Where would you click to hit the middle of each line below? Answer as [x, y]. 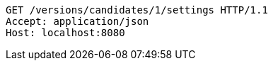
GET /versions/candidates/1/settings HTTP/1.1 [137, 10]
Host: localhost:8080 [65, 33]
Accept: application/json [77, 21]
